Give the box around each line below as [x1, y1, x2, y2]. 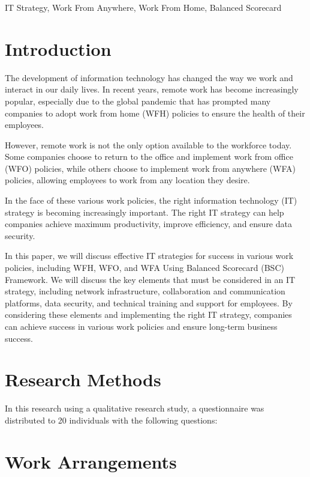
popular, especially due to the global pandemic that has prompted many [5, 94, 271, 107]
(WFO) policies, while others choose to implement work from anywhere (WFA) [5, 162, 296, 174]
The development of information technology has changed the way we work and [5, 71, 293, 84]
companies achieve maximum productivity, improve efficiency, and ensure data [5, 217, 292, 230]
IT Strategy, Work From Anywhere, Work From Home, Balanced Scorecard [5, 1, 282, 13]
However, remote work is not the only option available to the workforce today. [5, 138, 292, 151]
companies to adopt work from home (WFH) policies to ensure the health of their [5, 106, 305, 119]
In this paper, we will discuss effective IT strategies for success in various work [5, 249, 294, 262]
